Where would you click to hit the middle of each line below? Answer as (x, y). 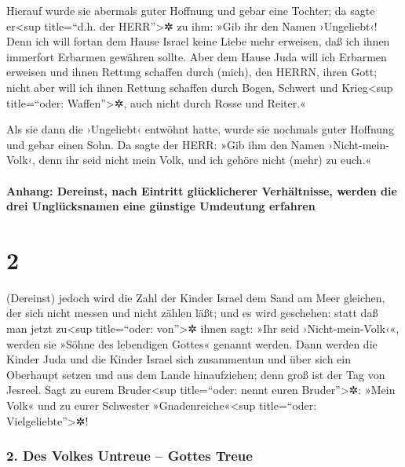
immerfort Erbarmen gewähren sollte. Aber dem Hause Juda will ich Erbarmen (197, 56)
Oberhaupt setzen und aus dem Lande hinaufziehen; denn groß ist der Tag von (196, 374)
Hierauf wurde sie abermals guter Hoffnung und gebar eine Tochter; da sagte (191, 10)
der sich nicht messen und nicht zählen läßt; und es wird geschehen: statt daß (192, 313)
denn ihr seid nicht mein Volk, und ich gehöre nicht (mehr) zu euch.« (205, 160)
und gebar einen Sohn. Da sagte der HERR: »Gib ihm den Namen (166, 144)
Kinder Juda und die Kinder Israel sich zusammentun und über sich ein (179, 359)
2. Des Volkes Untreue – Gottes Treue (130, 456)
